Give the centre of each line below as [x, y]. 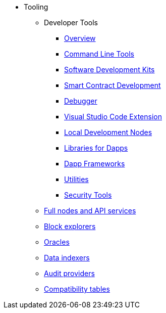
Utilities [76, 179]
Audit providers [69, 273]
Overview [80, 38]
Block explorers [70, 226]
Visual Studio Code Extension [113, 117]
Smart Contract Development [113, 85]
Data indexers [67, 258]
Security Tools [88, 195]
